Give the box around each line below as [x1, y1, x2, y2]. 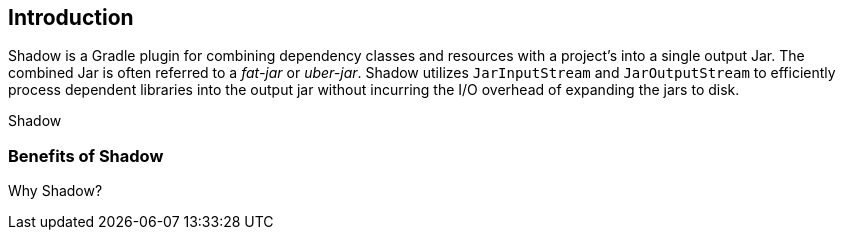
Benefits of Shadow [8, 145, 164, 166]
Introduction [8, 5, 134, 30]
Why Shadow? [8, 182, 103, 200]
